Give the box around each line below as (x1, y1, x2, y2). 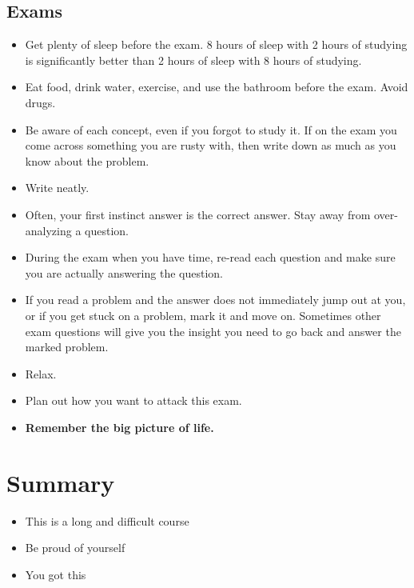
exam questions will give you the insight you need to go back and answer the (25, 322, 401, 339)
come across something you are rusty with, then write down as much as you (25, 137, 396, 154)
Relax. (25, 365, 57, 382)
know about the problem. (25, 152, 149, 169)
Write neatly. (25, 179, 90, 196)
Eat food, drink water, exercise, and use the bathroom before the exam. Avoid (25, 78, 408, 95)
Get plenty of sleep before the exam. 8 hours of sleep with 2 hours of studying (25, 36, 408, 53)
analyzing (25, 222, 72, 238)
